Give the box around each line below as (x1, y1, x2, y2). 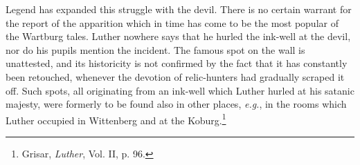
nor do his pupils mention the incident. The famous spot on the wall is (6, 42, 305, 57)
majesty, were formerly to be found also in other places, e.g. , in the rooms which (6, 97, 347, 111)
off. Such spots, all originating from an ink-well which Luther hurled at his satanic (6, 83, 354, 97)
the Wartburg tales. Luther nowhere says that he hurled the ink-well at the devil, (6, 29, 351, 43)
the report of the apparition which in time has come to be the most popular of (6, 15, 339, 30)
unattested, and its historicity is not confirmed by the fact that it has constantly (6, 56, 348, 70)
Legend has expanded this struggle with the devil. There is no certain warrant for (6, 2, 352, 16)
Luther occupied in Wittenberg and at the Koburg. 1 (6, 110, 226, 127)
